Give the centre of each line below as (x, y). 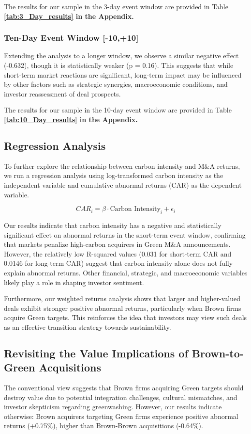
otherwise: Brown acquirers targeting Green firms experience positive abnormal (121, 416)
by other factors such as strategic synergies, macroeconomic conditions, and (116, 84)
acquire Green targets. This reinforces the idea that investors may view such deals (125, 317)
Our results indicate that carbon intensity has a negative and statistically (113, 225)
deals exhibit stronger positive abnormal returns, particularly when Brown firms (123, 308)
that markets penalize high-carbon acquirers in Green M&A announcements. (117, 244)
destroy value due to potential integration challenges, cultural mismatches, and (121, 397)
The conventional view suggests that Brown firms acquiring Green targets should (124, 388)
